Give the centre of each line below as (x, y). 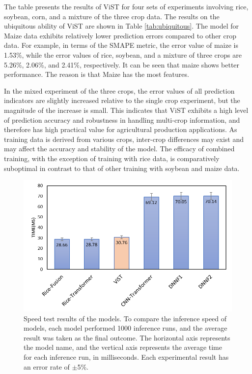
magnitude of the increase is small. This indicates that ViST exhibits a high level (126, 110)
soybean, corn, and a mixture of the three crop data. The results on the (112, 16)
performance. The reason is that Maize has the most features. (97, 74)
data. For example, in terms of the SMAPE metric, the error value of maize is (121, 45)
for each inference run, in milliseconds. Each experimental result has (126, 357)
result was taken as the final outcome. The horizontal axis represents (127, 337)
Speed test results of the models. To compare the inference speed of (125, 318)
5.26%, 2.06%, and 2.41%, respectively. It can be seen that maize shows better (122, 64)
